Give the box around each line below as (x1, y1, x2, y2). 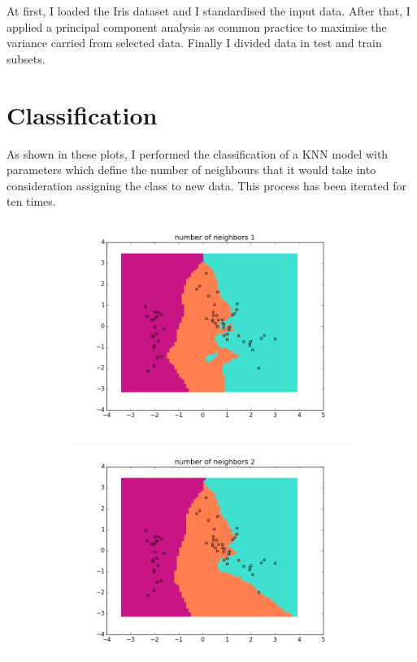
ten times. (7, 193, 56, 210)
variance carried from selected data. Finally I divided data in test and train (7, 34, 382, 51)
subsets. (7, 50, 46, 67)
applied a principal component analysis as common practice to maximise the (7, 18, 387, 35)
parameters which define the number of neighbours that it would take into (7, 161, 376, 178)
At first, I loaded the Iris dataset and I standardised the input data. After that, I (7, 2, 410, 19)
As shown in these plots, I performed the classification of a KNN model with (7, 145, 389, 162)
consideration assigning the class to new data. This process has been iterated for (7, 176, 406, 194)
